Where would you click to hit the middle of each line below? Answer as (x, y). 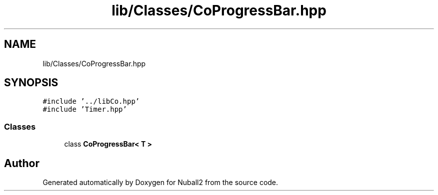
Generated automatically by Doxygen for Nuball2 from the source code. (160, 183)
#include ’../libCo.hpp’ (91, 101)
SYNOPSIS (31, 83)
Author (22, 163)
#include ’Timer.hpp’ (85, 109)
